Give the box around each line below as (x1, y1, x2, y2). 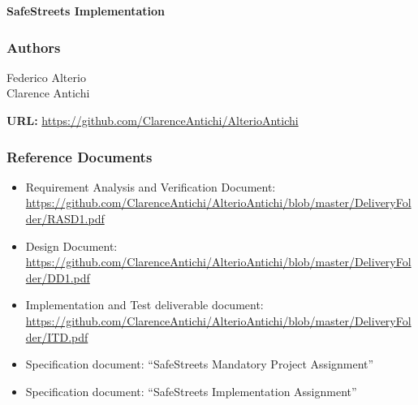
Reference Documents (6, 146, 153, 166)
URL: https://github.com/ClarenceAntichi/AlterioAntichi (6, 112, 299, 128)
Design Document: (25, 237, 118, 254)
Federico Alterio (6, 68, 86, 85)
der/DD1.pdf (25, 269, 90, 286)
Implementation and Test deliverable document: (25, 296, 264, 313)
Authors (6, 37, 61, 57)
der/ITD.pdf (25, 328, 88, 345)
